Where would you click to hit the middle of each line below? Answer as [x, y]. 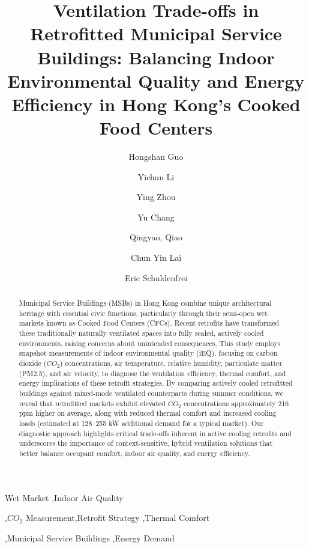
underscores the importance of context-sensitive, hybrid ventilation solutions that [146, 443]
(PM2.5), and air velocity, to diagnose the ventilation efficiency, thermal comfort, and [152, 373]
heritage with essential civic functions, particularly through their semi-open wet [143, 313]
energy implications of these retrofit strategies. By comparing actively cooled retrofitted [156, 383]
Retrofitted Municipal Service [156, 33]
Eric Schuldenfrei [156, 277]
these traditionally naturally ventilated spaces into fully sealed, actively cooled [141, 333]
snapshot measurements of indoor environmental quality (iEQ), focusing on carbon [148, 353]
